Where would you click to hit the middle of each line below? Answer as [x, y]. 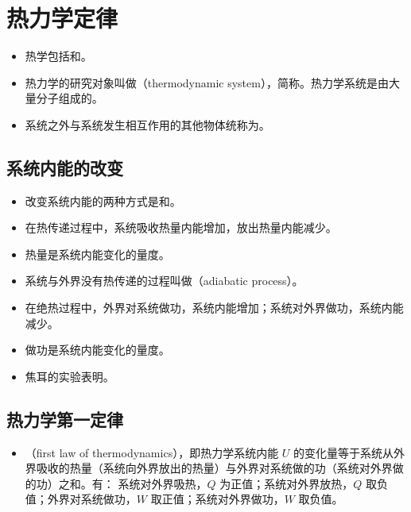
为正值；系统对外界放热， [287, 483]
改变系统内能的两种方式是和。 [103, 200]
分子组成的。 [70, 98]
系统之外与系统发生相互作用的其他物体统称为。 [147, 124]
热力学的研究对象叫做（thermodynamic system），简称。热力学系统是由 [207, 82]
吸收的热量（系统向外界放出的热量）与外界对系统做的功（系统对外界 [214, 468]
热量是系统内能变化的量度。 [97, 254]
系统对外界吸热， [163, 483]
